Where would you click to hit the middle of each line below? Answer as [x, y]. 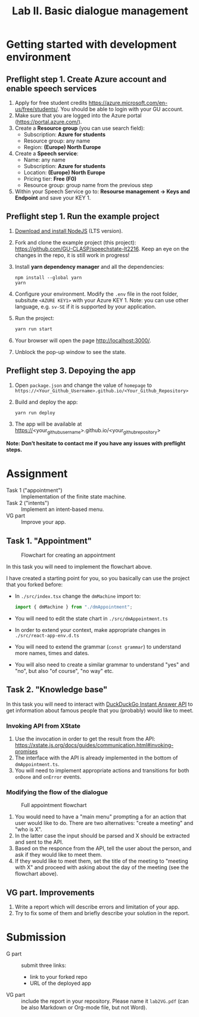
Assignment [37, 474]
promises [26, 751]
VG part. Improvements [50, 892]
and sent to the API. [39, 842]
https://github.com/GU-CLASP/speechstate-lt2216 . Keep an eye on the [102, 249]
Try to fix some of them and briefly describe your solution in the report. [102, 913]
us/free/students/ [36, 109]
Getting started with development [91, 44]
